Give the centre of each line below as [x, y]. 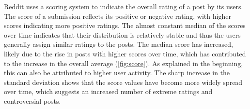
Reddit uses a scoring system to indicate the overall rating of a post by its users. [124, 6]
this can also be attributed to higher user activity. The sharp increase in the [117, 73]
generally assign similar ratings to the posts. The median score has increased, [118, 44]
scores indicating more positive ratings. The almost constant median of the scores [125, 25]
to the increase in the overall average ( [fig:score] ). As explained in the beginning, [124, 63]
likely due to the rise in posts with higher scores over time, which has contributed [125, 53]
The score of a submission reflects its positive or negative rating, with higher [117, 16]
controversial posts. [32, 101]
